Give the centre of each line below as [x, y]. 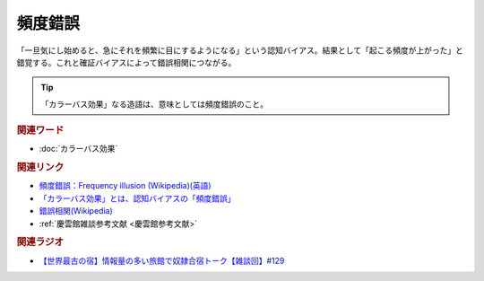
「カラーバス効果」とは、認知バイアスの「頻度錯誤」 [137, 198]
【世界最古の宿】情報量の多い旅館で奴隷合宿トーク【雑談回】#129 [162, 260]
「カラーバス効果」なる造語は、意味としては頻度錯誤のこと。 [155, 104]
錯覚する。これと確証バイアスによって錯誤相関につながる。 [126, 62]
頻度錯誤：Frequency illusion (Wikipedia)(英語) [125, 186]
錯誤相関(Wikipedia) [76, 211]
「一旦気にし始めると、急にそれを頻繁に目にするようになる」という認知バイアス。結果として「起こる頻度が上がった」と [240, 50]
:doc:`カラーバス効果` [78, 149]
